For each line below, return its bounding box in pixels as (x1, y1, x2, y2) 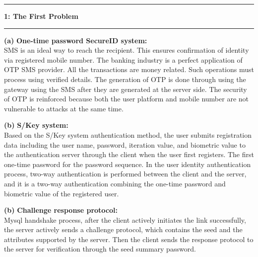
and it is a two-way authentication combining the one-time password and (4, 178, 226, 188)
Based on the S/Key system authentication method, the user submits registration (4, 129, 252, 140)
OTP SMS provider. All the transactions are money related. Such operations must (4, 64, 254, 75)
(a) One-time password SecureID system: (4, 35, 147, 45)
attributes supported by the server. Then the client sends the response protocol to (4, 234, 254, 244)
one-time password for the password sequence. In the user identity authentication (4, 159, 251, 169)
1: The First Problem (4, 11, 78, 21)
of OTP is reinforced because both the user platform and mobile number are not (4, 93, 249, 104)
